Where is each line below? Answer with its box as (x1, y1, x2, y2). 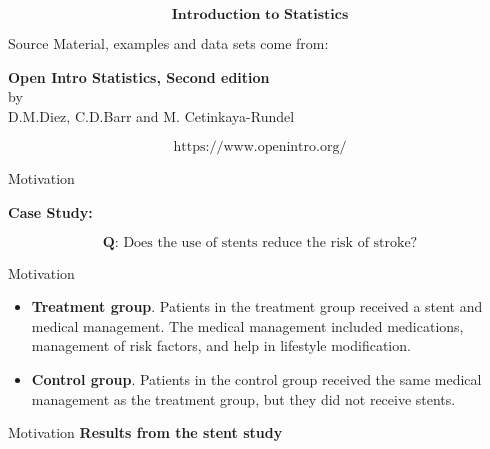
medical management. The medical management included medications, (31, 315, 464, 336)
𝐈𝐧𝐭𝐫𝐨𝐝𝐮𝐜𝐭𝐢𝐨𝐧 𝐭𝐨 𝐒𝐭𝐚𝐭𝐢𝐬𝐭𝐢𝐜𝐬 (171, 8, 349, 22)
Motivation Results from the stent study (8, 422, 283, 443)
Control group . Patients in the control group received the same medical (31, 368, 482, 389)
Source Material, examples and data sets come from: (8, 33, 329, 53)
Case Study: (8, 201, 93, 222)
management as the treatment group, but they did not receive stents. (31, 388, 456, 409)
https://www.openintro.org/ (173, 140, 347, 155)
